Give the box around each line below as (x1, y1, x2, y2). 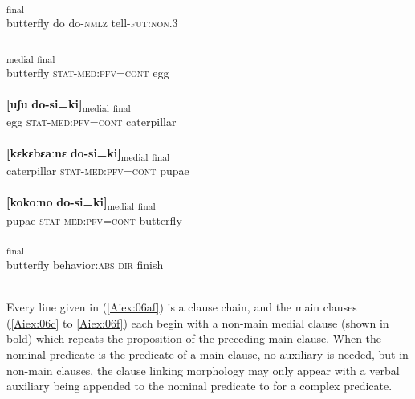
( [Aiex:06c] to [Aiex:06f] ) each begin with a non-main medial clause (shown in (6, 314, 389, 331)
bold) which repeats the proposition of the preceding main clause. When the (6, 330, 382, 347)
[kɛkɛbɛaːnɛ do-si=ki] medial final (6, 145, 170, 163)
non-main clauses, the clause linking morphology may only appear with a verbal (6, 361, 400, 378)
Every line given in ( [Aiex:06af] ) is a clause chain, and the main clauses (6, 299, 357, 316)
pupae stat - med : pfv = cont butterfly (6, 211, 182, 228)
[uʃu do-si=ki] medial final (6, 95, 131, 114)
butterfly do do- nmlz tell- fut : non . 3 (6, 14, 178, 31)
